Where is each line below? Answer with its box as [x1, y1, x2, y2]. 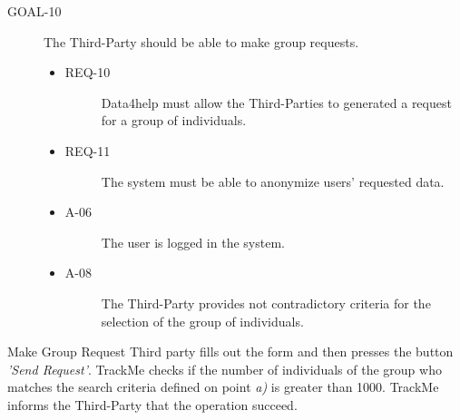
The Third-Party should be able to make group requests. [44, 32, 359, 51]
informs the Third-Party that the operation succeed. [7, 395, 298, 414]
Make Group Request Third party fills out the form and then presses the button [7, 342, 454, 361]
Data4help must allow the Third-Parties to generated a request [101, 93, 452, 112]
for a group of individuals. [101, 111, 247, 130]
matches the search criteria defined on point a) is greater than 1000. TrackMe [7, 377, 439, 396]
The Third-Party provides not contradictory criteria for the [101, 293, 431, 312]
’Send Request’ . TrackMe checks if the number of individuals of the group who [7, 359, 442, 378]
